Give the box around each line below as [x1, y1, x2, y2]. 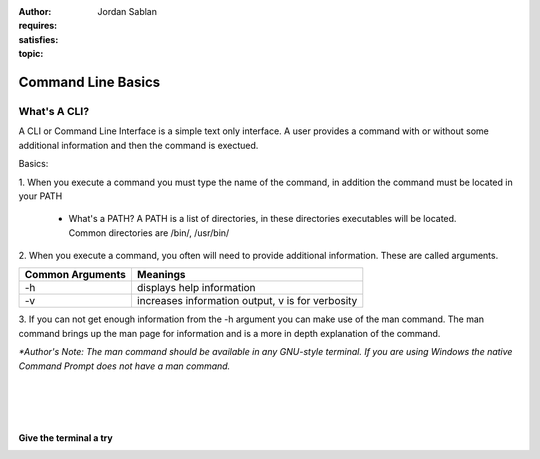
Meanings [136, 268, 186, 282]
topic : [18, 48, 44, 60]
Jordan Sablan [97, 6, 158, 17]
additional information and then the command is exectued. [18, 139, 259, 151]
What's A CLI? [18, 104, 90, 118]
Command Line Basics [18, 73, 160, 90]
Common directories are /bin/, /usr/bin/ [68, 226, 230, 239]
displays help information [136, 281, 256, 295]
